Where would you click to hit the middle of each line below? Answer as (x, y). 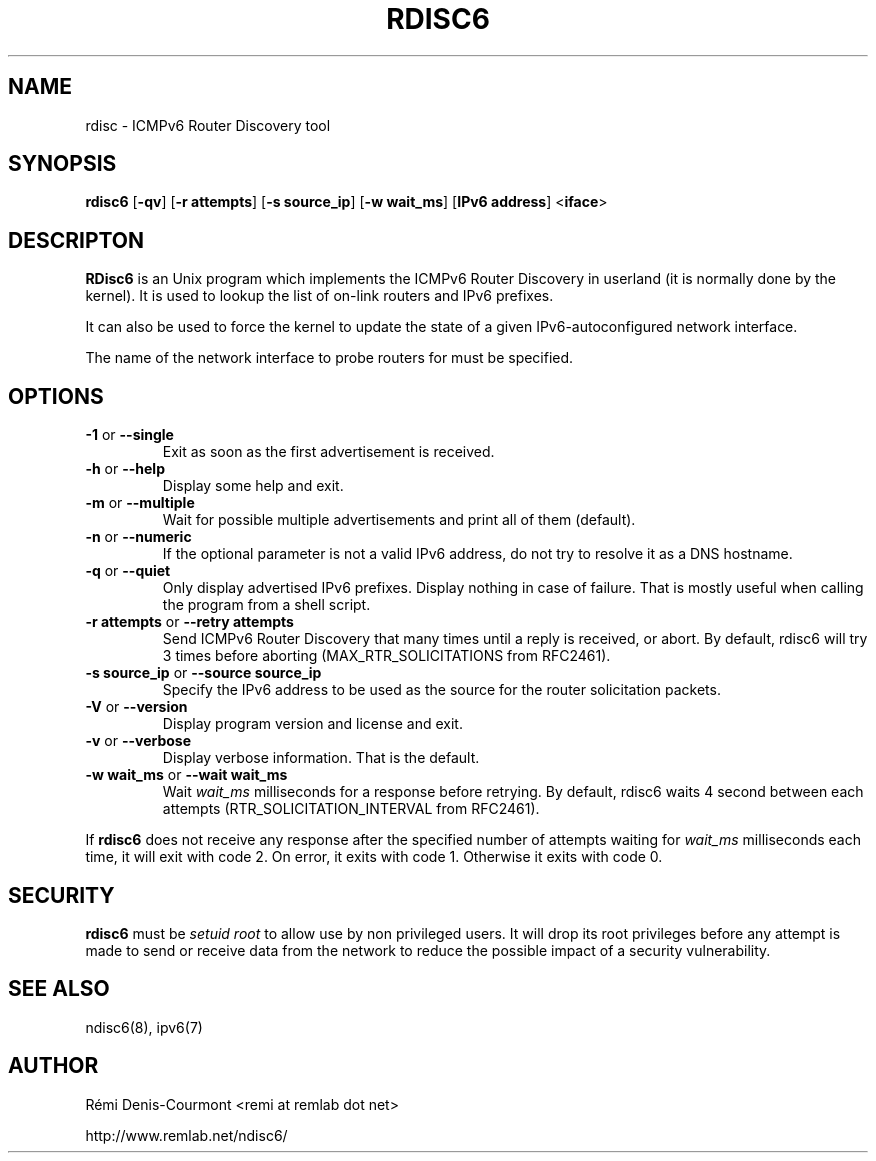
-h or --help (125, 469)
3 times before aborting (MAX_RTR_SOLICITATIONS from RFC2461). (386, 656)
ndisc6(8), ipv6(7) (144, 1027)
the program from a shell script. (266, 605)
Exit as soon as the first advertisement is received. (328, 452)
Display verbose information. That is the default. (321, 758)
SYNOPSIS (62, 164)
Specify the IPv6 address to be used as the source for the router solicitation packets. (441, 690)
